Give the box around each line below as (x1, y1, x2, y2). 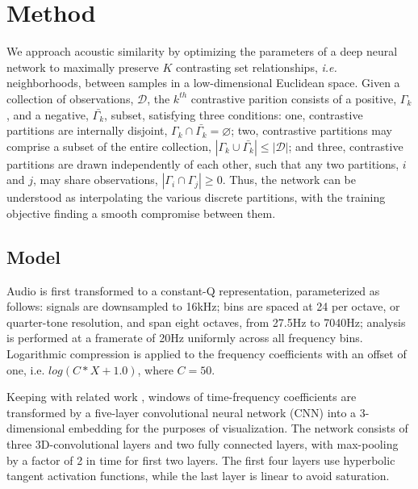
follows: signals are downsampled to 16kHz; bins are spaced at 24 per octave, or (6, 298, 400, 315)
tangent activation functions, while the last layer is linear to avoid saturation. (6, 467, 390, 484)
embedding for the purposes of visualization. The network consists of (69, 420, 408, 437)
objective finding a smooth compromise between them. (6, 204, 276, 221)
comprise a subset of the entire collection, (6, 137, 211, 154)
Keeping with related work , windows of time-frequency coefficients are (6, 388, 357, 405)
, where (137, 361, 173, 378)
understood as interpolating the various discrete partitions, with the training (6, 189, 386, 206)
